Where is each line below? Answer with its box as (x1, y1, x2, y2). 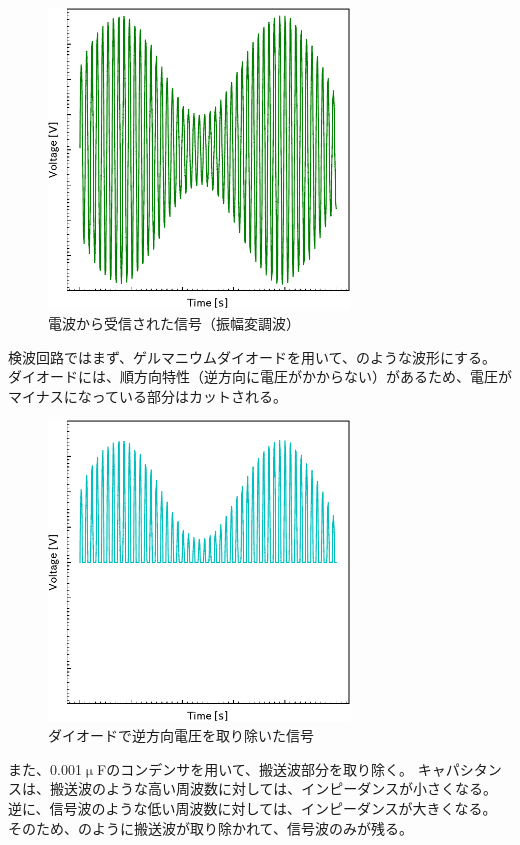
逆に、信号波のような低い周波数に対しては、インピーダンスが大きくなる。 (8, 798, 497, 818)
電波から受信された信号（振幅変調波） (48, 312, 300, 333)
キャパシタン (417, 758, 502, 779)
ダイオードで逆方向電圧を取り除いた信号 (48, 725, 314, 746)
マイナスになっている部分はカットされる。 (8, 385, 288, 406)
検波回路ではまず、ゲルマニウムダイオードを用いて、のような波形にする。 (8, 346, 497, 367)
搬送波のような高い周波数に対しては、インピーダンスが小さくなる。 (49, 778, 498, 799)
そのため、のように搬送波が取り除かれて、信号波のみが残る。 (8, 817, 413, 838)
